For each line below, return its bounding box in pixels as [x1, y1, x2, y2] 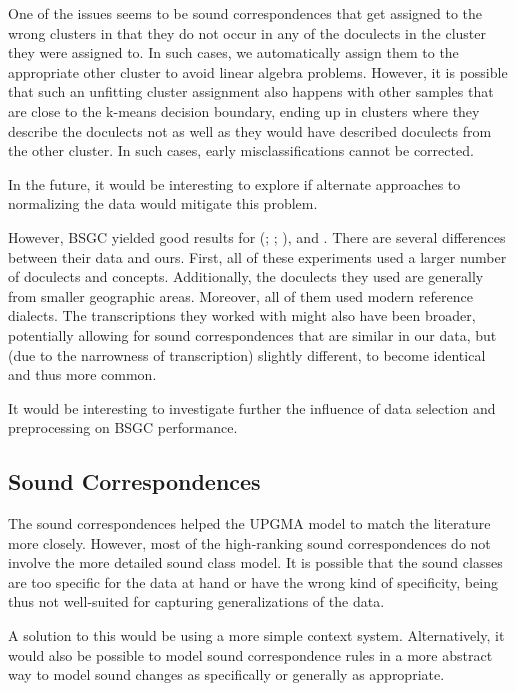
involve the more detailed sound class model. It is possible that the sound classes [8, 552, 503, 573]
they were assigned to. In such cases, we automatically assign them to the [8, 42, 459, 63]
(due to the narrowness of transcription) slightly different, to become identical [8, 344, 486, 365]
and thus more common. [8, 364, 157, 385]
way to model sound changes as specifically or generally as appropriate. [8, 664, 445, 685]
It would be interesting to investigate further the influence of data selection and [8, 397, 496, 418]
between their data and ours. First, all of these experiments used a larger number [8, 246, 507, 267]
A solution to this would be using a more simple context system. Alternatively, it [8, 625, 505, 646]
